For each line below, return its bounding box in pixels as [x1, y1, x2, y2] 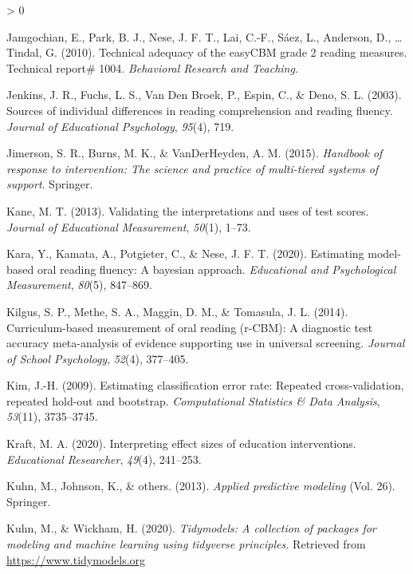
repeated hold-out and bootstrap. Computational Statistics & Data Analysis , [6, 392, 380, 409]
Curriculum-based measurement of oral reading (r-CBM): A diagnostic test [6, 319, 373, 335]
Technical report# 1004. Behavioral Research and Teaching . [6, 59, 298, 76]
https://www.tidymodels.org [6, 551, 146, 568]
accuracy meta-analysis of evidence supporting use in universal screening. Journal [6, 335, 405, 351]
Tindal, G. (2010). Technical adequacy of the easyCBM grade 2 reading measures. [6, 44, 407, 61]
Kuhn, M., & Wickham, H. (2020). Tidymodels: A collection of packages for [6, 520, 376, 536]
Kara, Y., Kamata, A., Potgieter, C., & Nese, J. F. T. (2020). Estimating [6, 245, 364, 262]
